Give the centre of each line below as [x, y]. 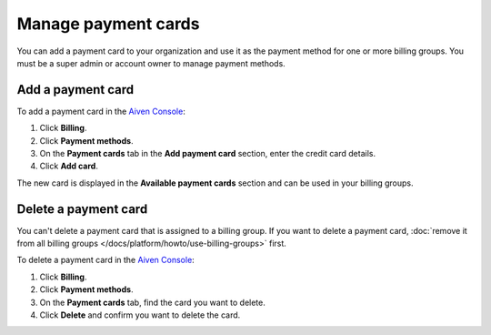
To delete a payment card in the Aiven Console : [105, 260]
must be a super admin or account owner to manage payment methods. [151, 63]
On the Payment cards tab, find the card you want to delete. [152, 302]
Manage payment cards [108, 24]
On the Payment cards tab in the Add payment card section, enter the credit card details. [208, 154]
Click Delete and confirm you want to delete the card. [140, 315]
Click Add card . [69, 166]
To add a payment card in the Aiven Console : [101, 111]
